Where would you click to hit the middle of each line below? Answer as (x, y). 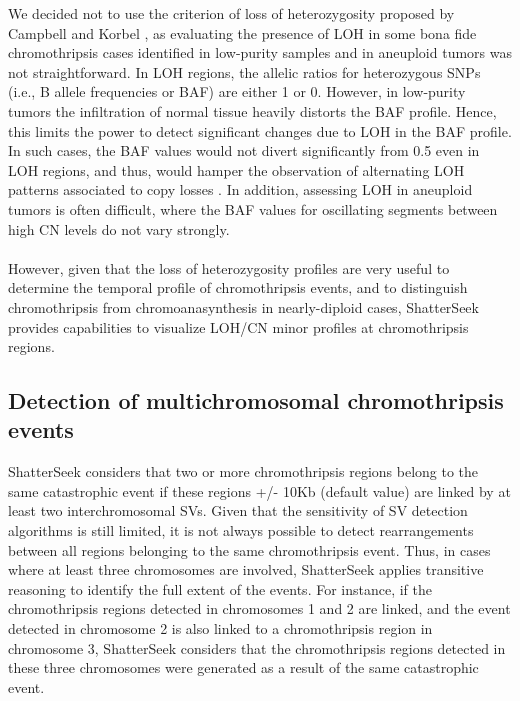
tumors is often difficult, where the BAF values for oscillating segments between (253, 208)
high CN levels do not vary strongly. (119, 228)
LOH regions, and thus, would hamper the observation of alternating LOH (236, 169)
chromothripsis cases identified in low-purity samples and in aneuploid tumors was (260, 52)
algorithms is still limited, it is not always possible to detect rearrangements (241, 530)
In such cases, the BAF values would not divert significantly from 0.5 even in (244, 150)
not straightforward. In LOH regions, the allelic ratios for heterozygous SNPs (244, 71)
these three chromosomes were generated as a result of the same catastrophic (243, 667)
